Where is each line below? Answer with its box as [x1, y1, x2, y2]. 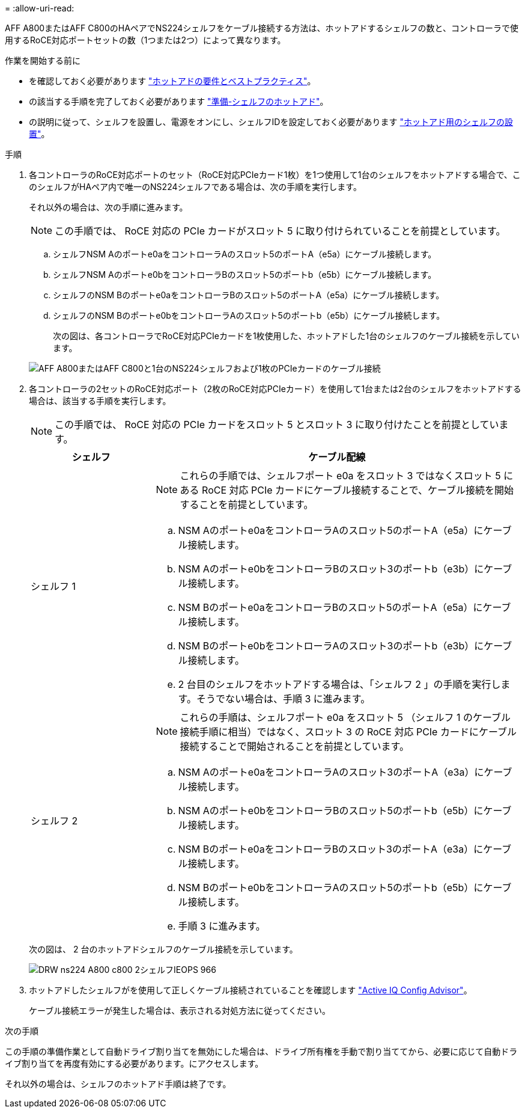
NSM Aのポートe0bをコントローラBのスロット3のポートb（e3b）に [178, 563, 484, 575]
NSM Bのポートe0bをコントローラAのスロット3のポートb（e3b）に [178, 640, 484, 652]
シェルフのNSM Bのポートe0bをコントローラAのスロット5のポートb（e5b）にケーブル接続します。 [53, 310, 445, 320]
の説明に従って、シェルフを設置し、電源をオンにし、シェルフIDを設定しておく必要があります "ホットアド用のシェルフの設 [29, 117, 514, 127]
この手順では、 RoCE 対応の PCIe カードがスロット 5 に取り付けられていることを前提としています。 [55, 225, 506, 237]
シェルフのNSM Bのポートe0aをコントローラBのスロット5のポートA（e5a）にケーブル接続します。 [53, 290, 445, 300]
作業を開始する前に [5, 55, 80, 66]
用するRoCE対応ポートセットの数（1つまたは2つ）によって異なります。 [5, 35, 286, 45]
